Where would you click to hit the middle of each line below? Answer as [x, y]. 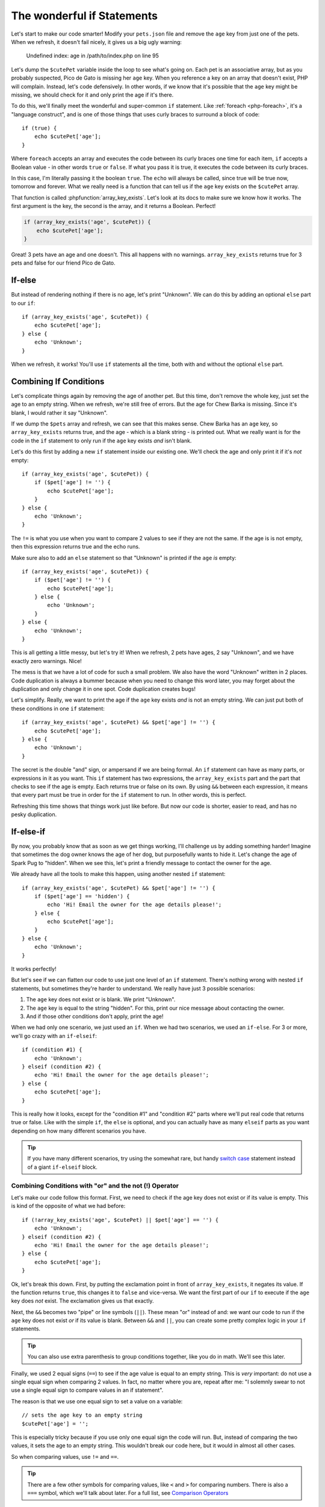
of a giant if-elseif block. [62, 1167]
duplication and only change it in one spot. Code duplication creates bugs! [103, 689]
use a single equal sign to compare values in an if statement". [87, 1390]
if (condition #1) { [52, 1050]
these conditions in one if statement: [58, 708]
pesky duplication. [34, 814]
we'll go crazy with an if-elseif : [54, 1036]
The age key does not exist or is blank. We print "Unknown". [101, 999]
